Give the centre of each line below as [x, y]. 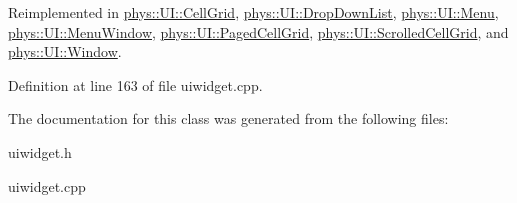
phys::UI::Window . [65, 51]
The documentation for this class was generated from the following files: [228, 118]
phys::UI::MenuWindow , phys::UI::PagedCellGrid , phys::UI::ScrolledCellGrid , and [258, 31]
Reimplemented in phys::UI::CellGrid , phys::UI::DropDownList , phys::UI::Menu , [253, 12]
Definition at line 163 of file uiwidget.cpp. [135, 84]
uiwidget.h [40, 151]
